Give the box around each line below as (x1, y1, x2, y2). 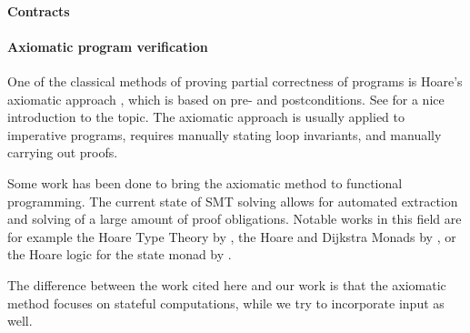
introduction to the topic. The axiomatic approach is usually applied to (7, 107, 405, 126)
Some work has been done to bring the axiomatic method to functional (7, 173, 403, 192)
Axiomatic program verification (7, 36, 208, 55)
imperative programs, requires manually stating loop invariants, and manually (7, 125, 442, 144)
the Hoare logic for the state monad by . (7, 245, 232, 264)
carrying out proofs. (7, 143, 118, 162)
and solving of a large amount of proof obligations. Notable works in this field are (7, 209, 462, 228)
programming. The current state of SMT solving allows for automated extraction (7, 191, 458, 210)
